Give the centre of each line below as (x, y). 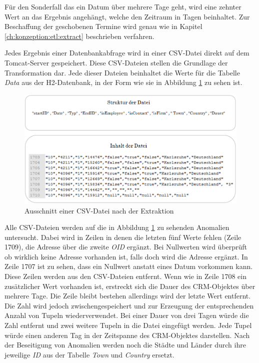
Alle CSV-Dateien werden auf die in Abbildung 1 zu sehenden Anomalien (117, 227)
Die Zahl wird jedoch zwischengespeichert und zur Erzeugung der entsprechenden (129, 305)
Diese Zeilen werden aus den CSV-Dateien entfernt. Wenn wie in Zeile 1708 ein (125, 276)
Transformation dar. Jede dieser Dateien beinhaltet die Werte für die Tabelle (122, 72)
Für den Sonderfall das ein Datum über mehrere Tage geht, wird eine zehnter (123, 6)
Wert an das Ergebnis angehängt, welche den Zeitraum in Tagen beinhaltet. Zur (127, 16)
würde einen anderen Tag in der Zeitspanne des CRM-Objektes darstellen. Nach (127, 335)
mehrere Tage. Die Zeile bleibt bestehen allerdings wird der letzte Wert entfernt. (128, 296)
